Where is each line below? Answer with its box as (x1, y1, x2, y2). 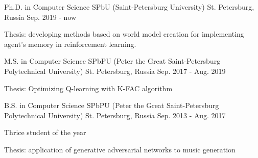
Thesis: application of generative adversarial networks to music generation (4, 144, 236, 154)
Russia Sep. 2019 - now (4, 11, 77, 22)
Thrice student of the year (4, 127, 86, 138)
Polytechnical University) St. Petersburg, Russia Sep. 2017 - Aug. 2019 (4, 65, 226, 76)
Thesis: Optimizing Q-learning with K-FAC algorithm (4, 83, 173, 93)
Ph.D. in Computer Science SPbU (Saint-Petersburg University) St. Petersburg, (4, 2, 254, 12)
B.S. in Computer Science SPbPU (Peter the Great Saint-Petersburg (4, 100, 219, 111)
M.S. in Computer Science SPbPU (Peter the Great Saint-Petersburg (4, 56, 221, 66)
